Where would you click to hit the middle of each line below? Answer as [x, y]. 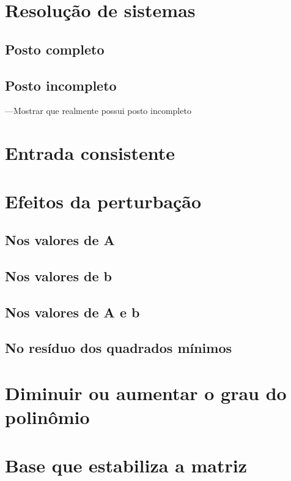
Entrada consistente [90, 153]
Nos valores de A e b [72, 312]
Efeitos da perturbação [103, 201]
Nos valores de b [59, 275]
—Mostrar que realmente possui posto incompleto [98, 111]
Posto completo [55, 49]
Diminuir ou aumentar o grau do [146, 393]
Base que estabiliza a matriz [126, 465]
